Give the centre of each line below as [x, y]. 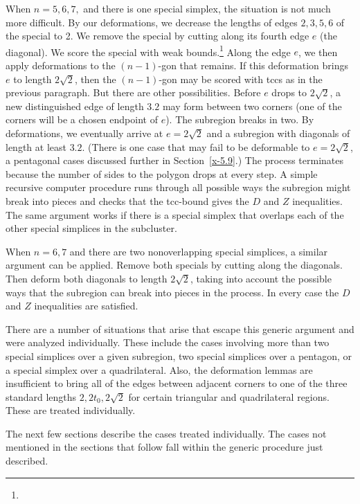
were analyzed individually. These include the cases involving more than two [168, 342]
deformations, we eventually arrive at [84, 133]
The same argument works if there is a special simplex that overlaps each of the [175, 214]
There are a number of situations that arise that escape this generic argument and [180, 328]
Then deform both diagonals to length [87, 278]
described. [27, 461]
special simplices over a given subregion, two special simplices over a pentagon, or [179, 355]
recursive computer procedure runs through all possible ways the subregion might [178, 187]
